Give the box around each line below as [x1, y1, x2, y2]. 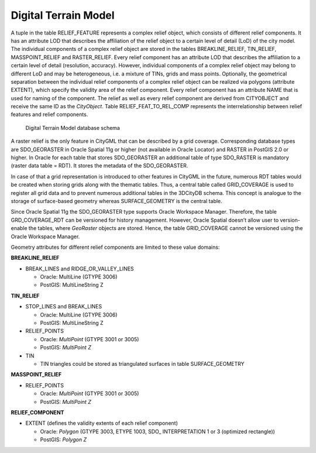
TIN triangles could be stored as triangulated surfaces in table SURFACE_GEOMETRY [40, 361, 245, 367]
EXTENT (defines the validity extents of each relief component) [25, 420, 178, 427]
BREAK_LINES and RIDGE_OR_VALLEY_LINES [25, 265, 134, 272]
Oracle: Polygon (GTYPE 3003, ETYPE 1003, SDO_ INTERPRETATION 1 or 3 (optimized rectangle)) [40, 428, 275, 435]
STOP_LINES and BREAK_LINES [25, 303, 102, 310]
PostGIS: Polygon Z [40, 436, 87, 443]
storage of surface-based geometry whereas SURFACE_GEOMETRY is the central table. [11, 197, 222, 204]
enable [11, 225, 28, 232]
